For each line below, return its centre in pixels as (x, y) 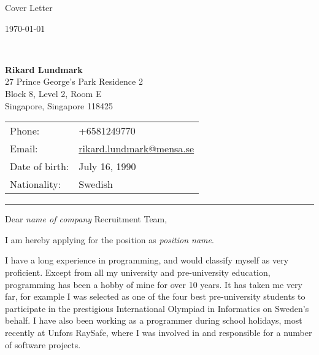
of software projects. (43, 344)
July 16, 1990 (107, 166)
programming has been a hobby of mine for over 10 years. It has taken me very (154, 284)
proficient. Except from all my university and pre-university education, (138, 272)
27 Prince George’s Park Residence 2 (74, 81)
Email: (24, 149)
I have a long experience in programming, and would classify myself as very (147, 260)
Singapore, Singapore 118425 (59, 105)
